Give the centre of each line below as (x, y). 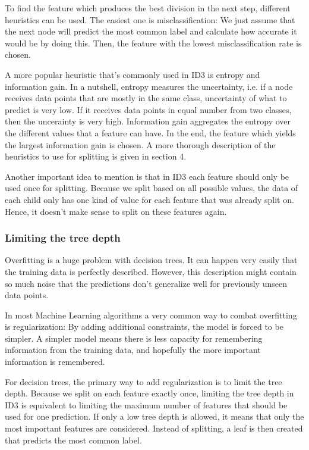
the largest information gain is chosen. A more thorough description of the (140, 144)
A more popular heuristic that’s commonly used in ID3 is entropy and (133, 74)
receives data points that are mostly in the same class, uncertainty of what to (146, 98)
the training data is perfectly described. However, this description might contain (151, 271)
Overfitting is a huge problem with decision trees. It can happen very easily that (151, 260)
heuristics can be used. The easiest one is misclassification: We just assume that (150, 19)
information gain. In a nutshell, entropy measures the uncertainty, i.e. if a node (149, 86)
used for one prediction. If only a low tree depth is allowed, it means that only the (154, 416)
